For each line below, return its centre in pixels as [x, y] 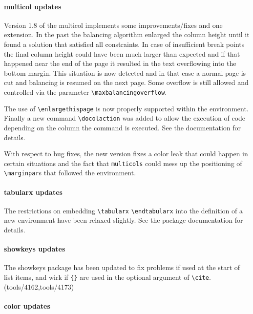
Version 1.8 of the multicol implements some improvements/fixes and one [113, 25]
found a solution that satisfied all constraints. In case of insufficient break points [124, 44]
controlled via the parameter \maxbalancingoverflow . [85, 92]
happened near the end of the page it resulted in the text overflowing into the [120, 63]
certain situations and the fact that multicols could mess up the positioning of [123, 163]
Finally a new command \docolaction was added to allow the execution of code [125, 118]
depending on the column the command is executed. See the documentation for [123, 127]
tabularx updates [33, 192]
